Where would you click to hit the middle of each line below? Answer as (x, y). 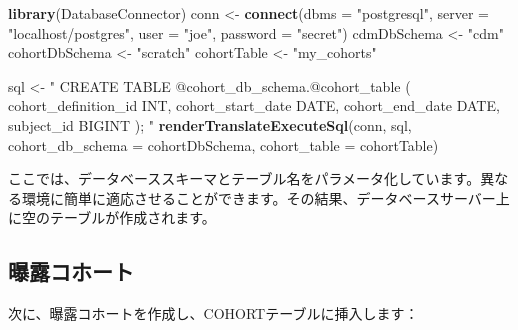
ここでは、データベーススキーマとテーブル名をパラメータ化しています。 (244, 178)
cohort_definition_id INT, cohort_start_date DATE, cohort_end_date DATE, (254, 105)
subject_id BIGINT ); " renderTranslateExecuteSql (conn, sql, (210, 124)
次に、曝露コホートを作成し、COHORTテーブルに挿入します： (213, 313)
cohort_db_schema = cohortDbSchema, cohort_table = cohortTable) (223, 144)
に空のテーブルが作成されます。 (112, 217)
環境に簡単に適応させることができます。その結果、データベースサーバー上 (265, 197)
